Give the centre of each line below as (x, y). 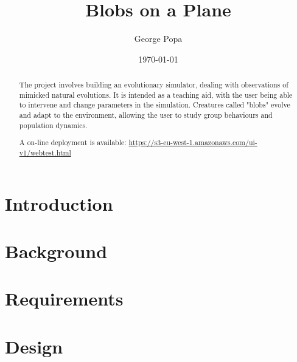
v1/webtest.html (45, 152)
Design (34, 346)
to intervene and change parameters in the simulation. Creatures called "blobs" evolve (155, 105)
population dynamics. (53, 125)
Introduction (59, 203)
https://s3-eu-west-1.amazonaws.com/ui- (193, 142)
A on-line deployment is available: (73, 142)
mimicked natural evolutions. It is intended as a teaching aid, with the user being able (156, 94)
